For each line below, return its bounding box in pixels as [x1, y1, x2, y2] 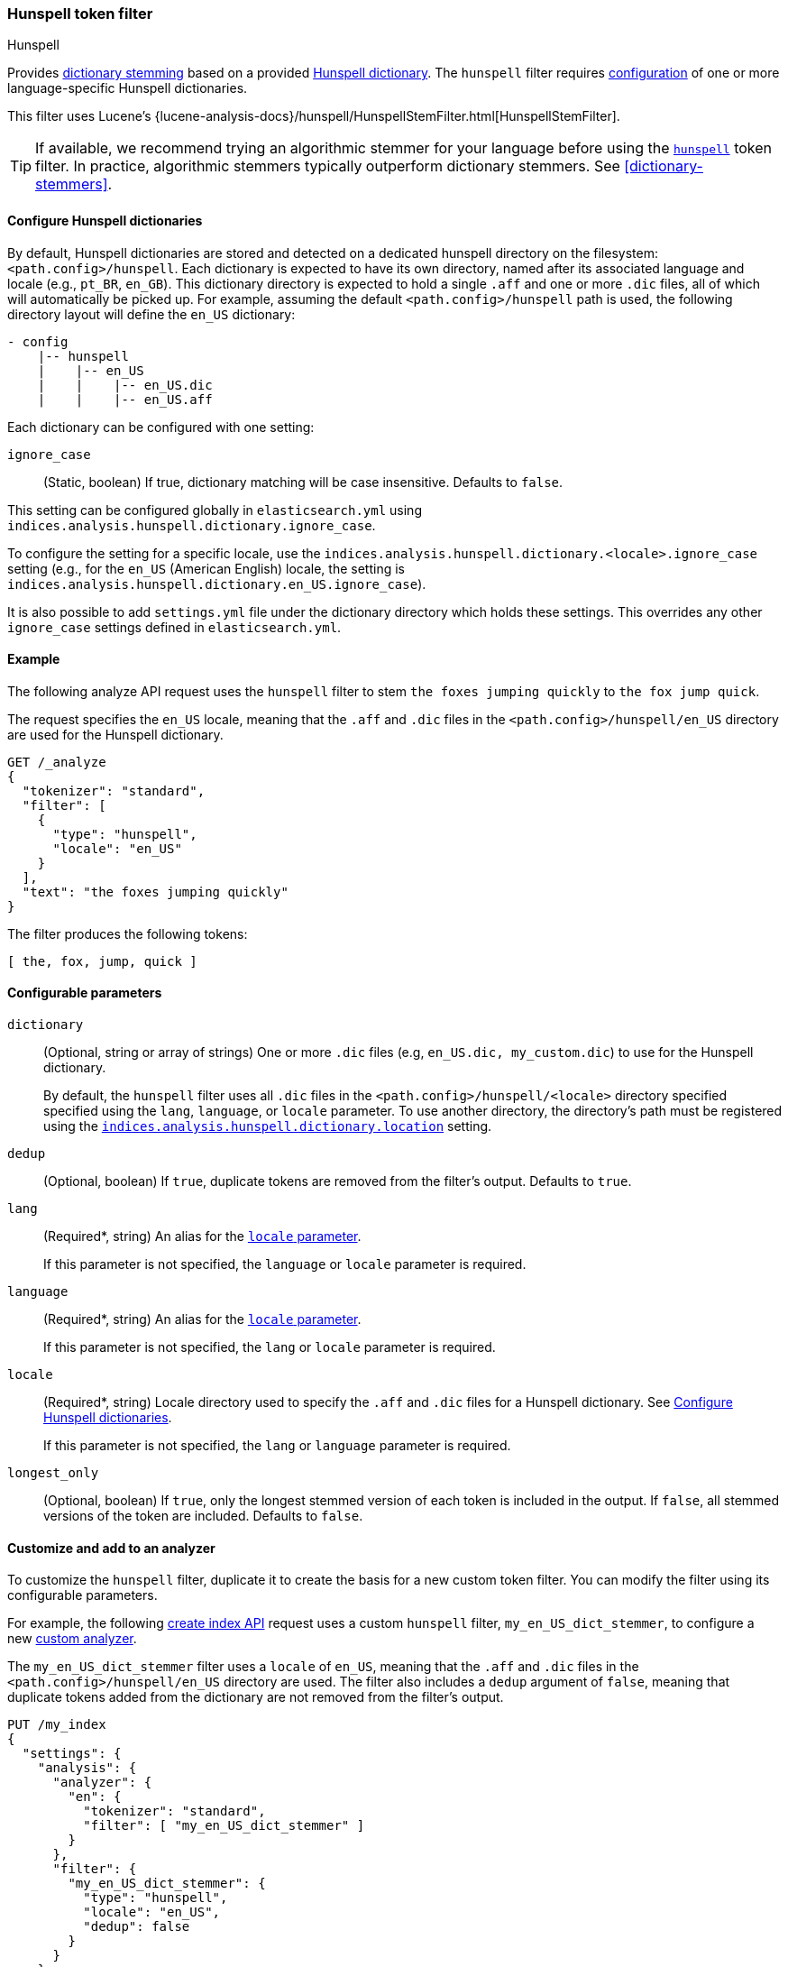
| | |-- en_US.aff [37, 391, 213, 407]
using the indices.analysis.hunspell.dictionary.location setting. [43, 1118, 492, 1135]
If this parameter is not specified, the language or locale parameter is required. [43, 1256, 527, 1273]
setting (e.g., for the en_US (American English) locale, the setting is [7, 560, 405, 576]
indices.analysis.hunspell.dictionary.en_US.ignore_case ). [7, 575, 426, 592]
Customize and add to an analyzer [7, 1540, 215, 1556]
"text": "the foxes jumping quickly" [22, 884, 289, 899]
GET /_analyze [7, 754, 106, 769]
